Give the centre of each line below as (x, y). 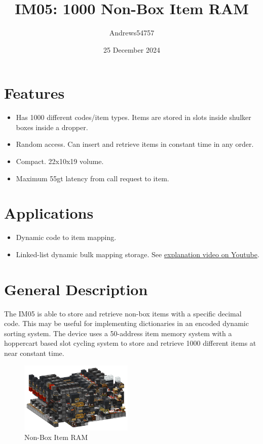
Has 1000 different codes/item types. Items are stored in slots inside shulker (134, 117)
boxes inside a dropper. (52, 127)
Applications (49, 213)
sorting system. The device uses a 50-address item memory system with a (118, 333)
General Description (76, 289)
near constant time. (34, 353)
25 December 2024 (132, 49)
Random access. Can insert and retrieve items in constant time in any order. (135, 144)
